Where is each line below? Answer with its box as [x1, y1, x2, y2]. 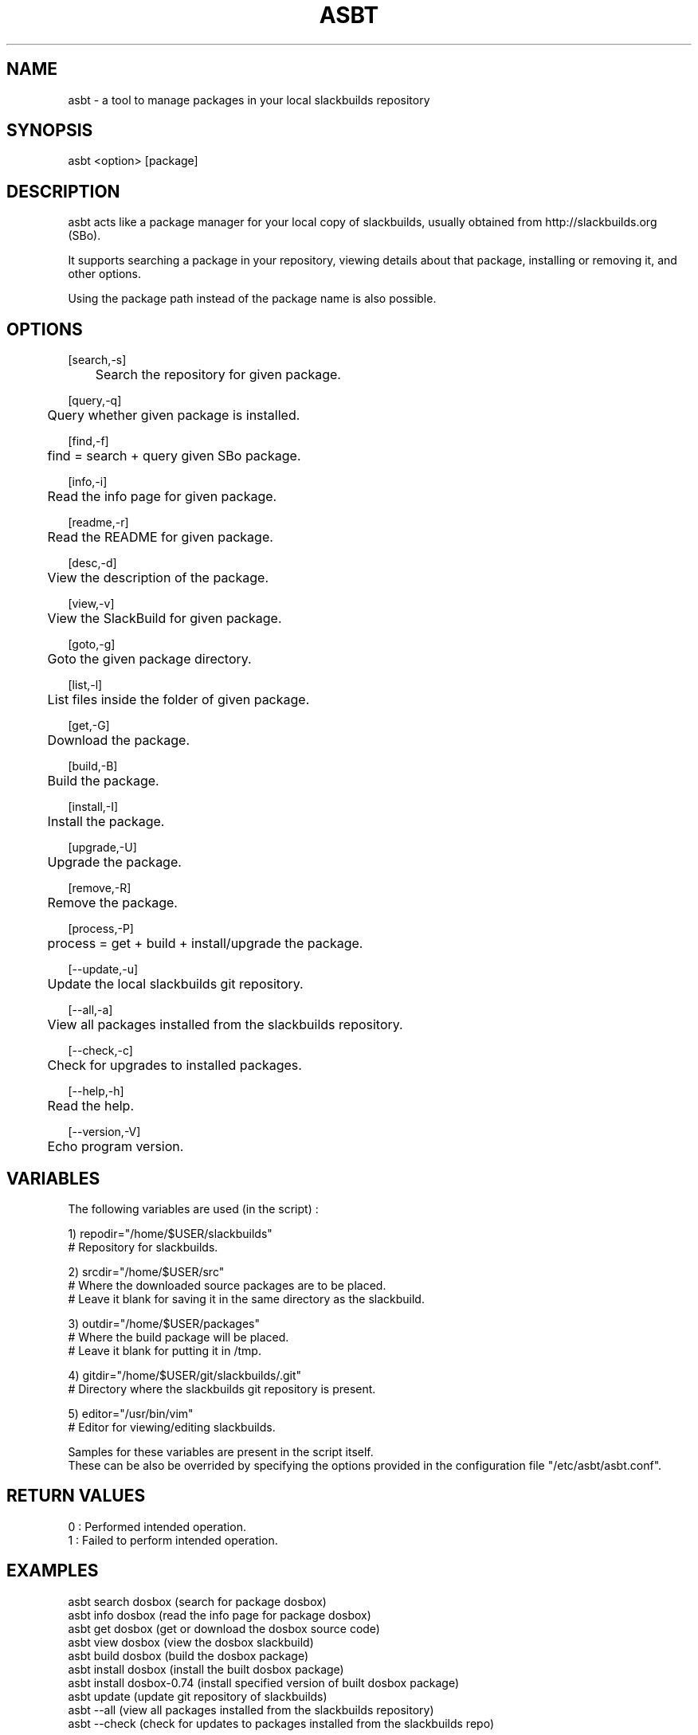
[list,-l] [68, 678, 103, 692]
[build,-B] [68, 759, 118, 774]
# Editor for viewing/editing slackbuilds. [68, 1420, 276, 1434]
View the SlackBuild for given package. [47, 610, 282, 627]
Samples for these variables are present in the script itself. [68, 1444, 374, 1459]
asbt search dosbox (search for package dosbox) [68, 1594, 327, 1608]
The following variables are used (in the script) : [68, 1201, 319, 1216]
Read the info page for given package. [47, 488, 277, 505]
